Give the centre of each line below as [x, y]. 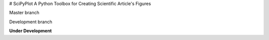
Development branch [31, 22]
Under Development [30, 31]
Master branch [24, 13]
